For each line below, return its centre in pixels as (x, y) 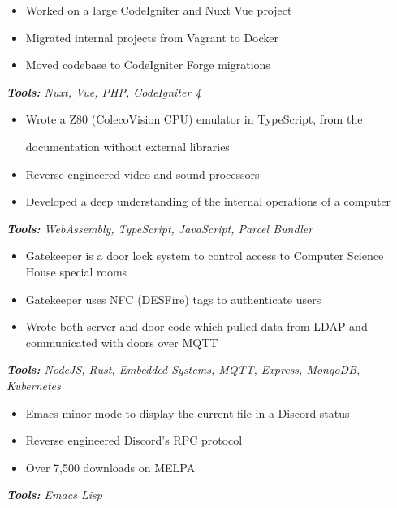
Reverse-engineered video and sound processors (142, 174)
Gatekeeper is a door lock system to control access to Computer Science (205, 256)
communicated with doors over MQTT (122, 342)
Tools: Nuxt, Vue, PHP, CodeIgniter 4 (104, 91)
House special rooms (76, 271)
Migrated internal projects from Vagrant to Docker (152, 37)
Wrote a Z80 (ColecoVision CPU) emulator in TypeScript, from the (194, 119)
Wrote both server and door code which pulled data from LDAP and (196, 326)
